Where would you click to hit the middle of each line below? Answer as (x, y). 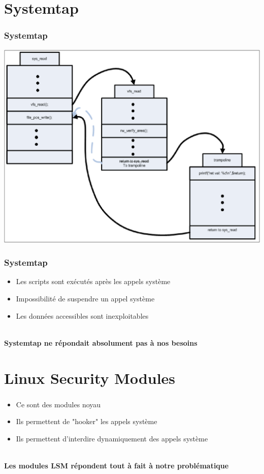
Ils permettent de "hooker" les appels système (87, 421)
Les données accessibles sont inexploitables (82, 315)
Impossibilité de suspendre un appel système (85, 298)
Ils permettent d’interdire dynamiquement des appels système (112, 438)
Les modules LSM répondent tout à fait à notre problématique (117, 466)
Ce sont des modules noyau (58, 404)
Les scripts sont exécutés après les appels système (93, 281)
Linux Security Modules (90, 378)
